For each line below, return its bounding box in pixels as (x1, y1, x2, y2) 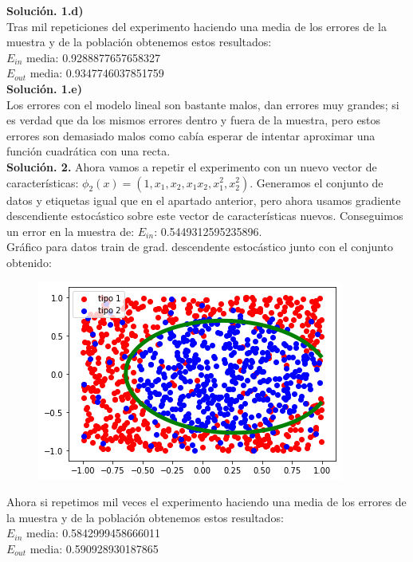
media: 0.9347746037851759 (29, 65, 164, 81)
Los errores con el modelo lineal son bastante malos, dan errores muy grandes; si (6, 96, 399, 112)
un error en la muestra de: (6, 222, 135, 239)
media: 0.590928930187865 (29, 540, 159, 556)
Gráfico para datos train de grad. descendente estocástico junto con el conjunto (6, 238, 394, 255)
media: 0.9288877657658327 (26, 49, 161, 65)
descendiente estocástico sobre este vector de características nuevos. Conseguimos (6, 207, 403, 224)
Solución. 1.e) (6, 80, 83, 96)
